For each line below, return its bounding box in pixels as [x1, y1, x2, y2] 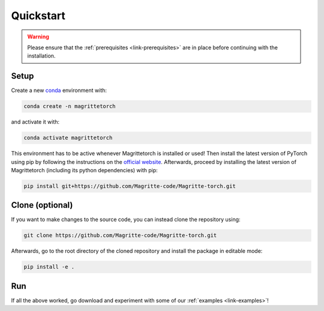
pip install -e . [23, 264, 75, 270]
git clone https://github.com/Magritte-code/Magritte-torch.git [23, 232, 217, 239]
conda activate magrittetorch [23, 134, 113, 141]
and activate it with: [11, 118, 60, 125]
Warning [27, 33, 49, 40]
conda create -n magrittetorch [23, 103, 116, 110]
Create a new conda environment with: [11, 87, 107, 94]
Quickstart [11, 9, 66, 22]
